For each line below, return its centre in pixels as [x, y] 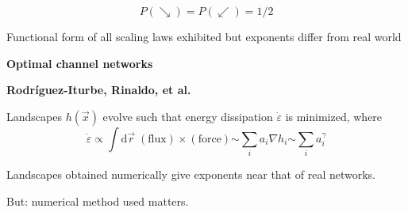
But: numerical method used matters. [98, 201]
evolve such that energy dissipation [188, 116]
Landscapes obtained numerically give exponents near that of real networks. [191, 174]
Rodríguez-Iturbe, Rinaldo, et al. [99, 90]
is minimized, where [334, 116]
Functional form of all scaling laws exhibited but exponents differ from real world [204, 36]
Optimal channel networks [80, 63]
